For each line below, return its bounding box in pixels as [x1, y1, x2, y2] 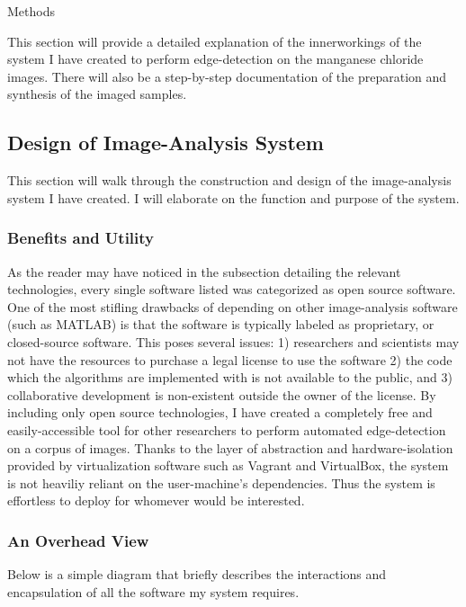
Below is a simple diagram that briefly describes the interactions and [7, 565, 387, 584]
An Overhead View [7, 529, 149, 551]
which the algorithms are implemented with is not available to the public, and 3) [7, 368, 453, 387]
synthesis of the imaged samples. [7, 85, 187, 103]
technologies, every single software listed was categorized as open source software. [7, 280, 456, 299]
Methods [7, 2, 55, 20]
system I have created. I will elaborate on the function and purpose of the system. [7, 188, 460, 207]
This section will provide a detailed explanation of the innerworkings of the [7, 31, 422, 50]
